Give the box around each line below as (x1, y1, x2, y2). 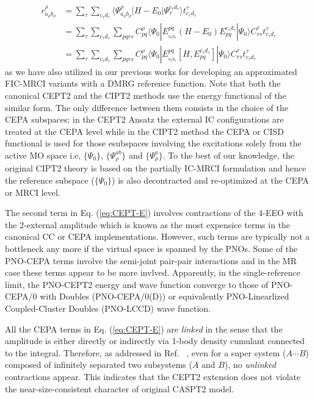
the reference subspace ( (5, 174, 95, 186)
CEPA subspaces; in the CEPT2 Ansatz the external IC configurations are (5, 113, 284, 126)
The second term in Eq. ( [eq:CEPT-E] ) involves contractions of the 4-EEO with (5, 206, 303, 219)
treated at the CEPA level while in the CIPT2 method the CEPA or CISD (5, 124, 284, 137)
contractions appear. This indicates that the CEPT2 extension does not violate (5, 370, 301, 383)
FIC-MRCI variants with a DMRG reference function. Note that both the (5, 77, 281, 90)
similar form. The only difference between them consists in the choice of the (5, 101, 288, 113)
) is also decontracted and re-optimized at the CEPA (112, 174, 310, 186)
